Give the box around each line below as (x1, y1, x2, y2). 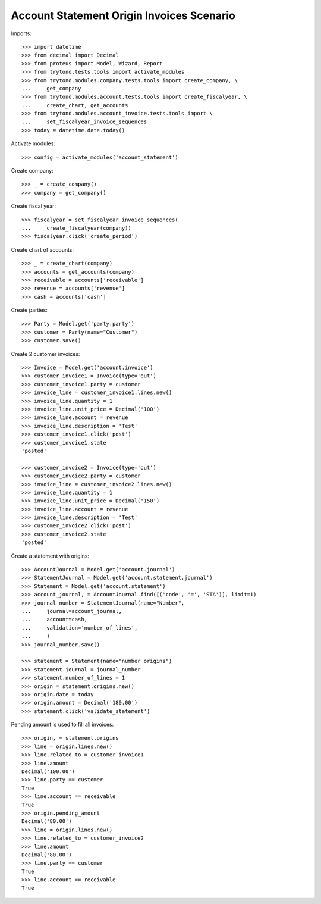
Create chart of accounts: (11, 246, 74, 253)
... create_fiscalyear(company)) (21, 224, 132, 232)
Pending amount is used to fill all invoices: (11, 721, 114, 728)
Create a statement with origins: (11, 552, 89, 559)
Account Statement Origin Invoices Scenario (11, 9, 236, 22)
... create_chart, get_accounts (21, 102, 128, 108)
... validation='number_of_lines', (21, 624, 138, 631)
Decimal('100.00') (21, 768, 75, 775)
